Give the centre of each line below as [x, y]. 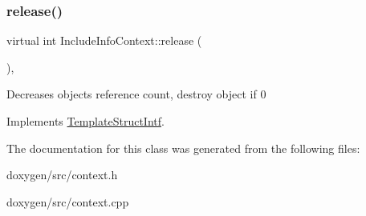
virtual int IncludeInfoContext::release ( [104, 40]
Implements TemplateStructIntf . [85, 121]
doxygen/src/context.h [62, 175]
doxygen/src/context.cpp [68, 201]
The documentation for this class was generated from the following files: [183, 148]
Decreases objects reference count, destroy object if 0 [136, 94]
